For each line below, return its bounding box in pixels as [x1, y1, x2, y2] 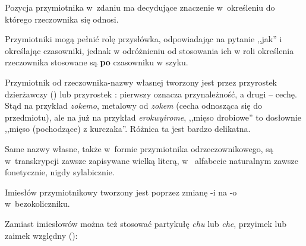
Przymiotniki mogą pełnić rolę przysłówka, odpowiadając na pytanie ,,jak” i [5, 33, 282, 45]
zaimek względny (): [5, 229, 78, 241]
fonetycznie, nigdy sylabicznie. [5, 166, 115, 178]
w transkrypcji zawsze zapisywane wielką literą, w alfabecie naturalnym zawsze [5, 154, 298, 166]
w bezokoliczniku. [5, 197, 70, 210]
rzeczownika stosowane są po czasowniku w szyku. [5, 56, 188, 68]
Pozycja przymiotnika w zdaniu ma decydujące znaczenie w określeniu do [5, 1, 275, 13]
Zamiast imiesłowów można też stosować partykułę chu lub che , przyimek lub [5, 217, 287, 229]
